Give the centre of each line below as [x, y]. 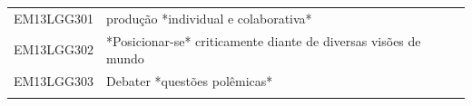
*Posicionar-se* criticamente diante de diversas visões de [264, 40]
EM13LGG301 [54, 18]
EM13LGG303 [54, 81]
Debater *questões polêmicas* [190, 81]
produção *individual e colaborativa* [209, 18]
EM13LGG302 [54, 49]
